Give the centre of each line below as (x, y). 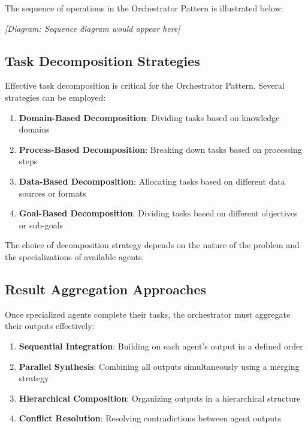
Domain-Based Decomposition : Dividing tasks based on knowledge (149, 117)
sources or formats (52, 193)
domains (34, 129)
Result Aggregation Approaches (106, 289)
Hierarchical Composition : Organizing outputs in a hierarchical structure (160, 398)
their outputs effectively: (50, 326)
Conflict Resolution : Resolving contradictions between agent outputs (150, 418)
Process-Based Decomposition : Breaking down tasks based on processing (160, 149)
